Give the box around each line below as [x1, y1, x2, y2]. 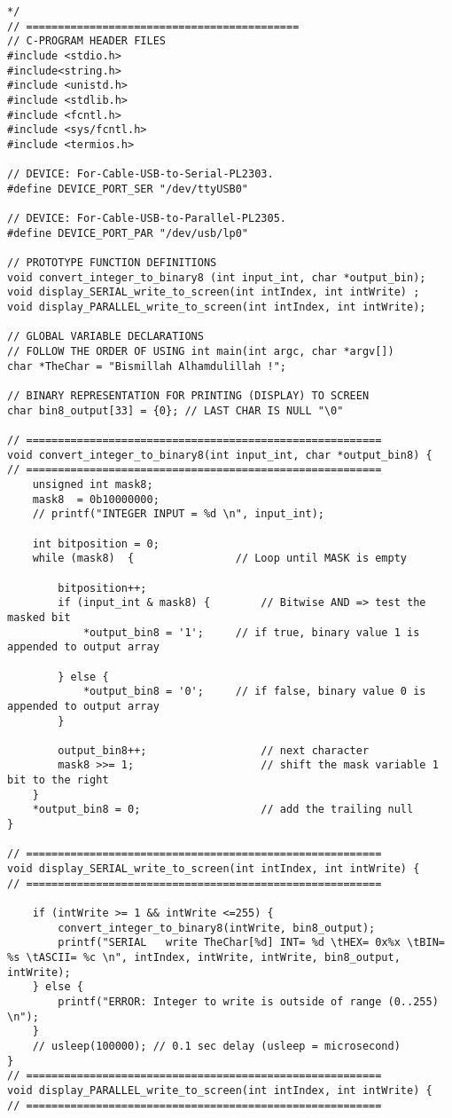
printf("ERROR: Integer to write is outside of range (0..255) [58, 995, 439, 1008]
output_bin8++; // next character [58, 744, 370, 757]
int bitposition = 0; [32, 537, 160, 550]
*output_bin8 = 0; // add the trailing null [32, 803, 414, 816]
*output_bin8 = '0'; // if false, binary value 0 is [82, 685, 426, 698]
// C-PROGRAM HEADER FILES [7, 35, 166, 48]
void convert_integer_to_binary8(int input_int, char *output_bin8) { [7, 448, 433, 461]
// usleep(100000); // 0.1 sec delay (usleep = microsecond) [32, 1039, 401, 1052]
